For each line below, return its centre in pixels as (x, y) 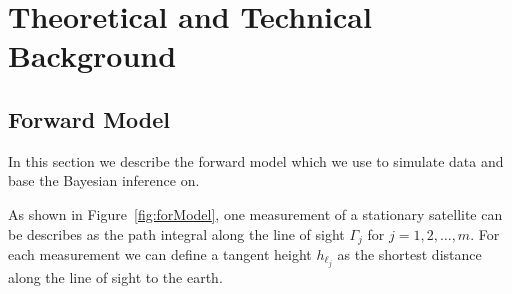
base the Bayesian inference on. (104, 180)
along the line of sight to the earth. (115, 277)
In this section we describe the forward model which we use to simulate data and (256, 160)
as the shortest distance (409, 254)
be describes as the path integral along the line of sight (176, 233)
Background (92, 55)
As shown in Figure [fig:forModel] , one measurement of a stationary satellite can (255, 213)
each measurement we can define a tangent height (160, 254)
